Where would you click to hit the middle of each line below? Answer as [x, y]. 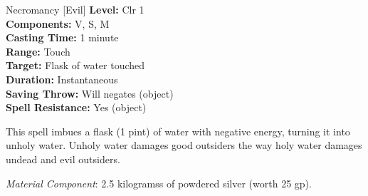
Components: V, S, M [58, 23]
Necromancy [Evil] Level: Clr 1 [75, 9]
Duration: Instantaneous [62, 79]
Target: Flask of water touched [75, 65]
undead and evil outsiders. [63, 159]
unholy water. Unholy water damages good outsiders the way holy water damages [184, 145]
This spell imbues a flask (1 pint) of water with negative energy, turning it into [178, 131]
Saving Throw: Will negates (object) [90, 93]
